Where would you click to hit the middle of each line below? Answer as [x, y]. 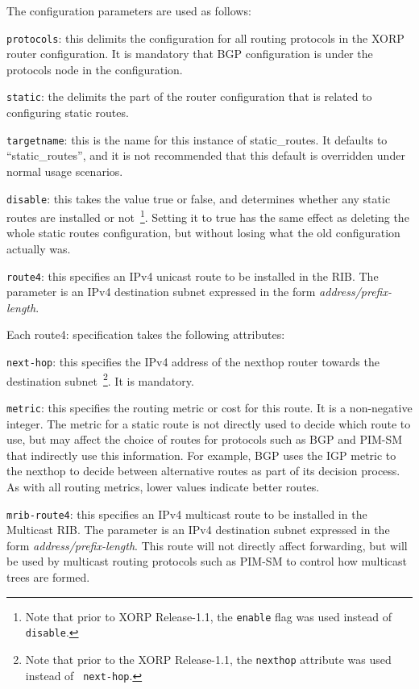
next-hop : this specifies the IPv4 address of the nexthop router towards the [193, 362]
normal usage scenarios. [65, 171]
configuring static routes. [68, 113]
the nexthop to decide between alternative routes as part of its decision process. [203, 471]
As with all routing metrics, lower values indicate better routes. [163, 486]
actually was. [39, 249]
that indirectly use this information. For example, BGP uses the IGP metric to [201, 455]
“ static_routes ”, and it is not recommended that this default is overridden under [206, 155]
